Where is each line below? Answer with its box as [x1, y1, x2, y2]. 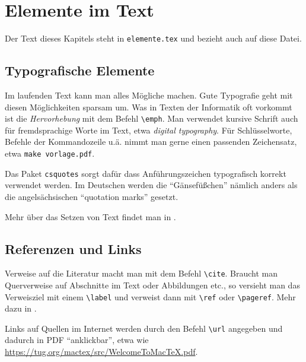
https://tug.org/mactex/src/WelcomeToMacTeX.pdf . [5, 345, 198, 358]
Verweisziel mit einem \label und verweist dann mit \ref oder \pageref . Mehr [5, 290, 296, 303]
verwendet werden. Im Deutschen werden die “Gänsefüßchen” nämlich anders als [5, 179, 298, 191]
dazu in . [5, 302, 37, 315]
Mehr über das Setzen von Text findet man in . [5, 210, 176, 223]
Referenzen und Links [5, 239, 142, 258]
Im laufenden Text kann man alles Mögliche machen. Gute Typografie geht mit [5, 88, 293, 101]
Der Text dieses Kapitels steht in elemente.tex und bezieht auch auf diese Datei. [5, 32, 302, 45]
